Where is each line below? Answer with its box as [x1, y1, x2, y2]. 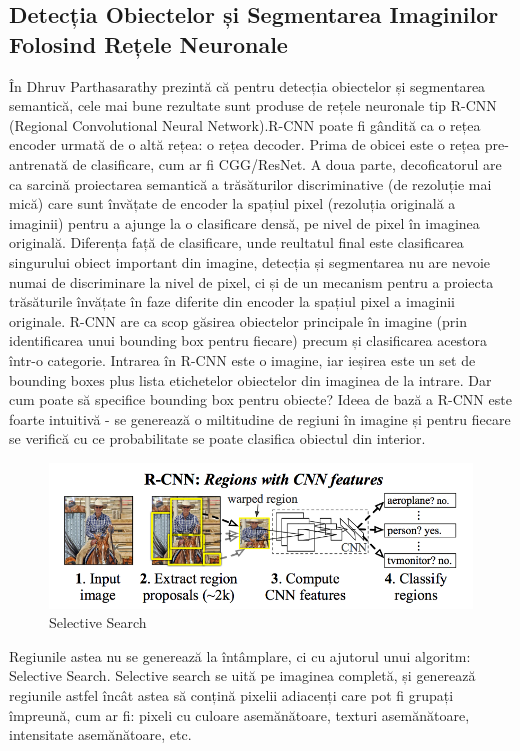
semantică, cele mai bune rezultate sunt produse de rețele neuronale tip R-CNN [9, 95, 497, 116]
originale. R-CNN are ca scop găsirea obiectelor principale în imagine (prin [9, 310, 467, 331]
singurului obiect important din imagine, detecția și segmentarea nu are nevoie [9, 251, 491, 272]
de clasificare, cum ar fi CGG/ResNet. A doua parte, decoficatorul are [72, 153, 502, 174]
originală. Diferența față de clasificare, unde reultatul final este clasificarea [9, 232, 464, 253]
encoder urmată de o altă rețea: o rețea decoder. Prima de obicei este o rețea [9, 134, 481, 155]
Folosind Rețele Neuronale [9, 28, 288, 59]
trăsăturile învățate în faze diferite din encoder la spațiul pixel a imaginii [9, 291, 456, 312]
